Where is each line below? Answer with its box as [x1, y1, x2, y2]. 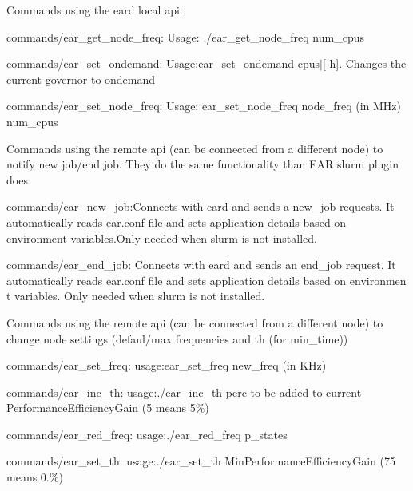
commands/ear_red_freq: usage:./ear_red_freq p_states [6, 426, 288, 442]
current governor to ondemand [6, 70, 156, 87]
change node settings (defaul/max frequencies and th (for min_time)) [6, 330, 348, 346]
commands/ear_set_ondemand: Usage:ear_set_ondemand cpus [6, 55, 320, 72]
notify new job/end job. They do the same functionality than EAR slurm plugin [6, 156, 399, 172]
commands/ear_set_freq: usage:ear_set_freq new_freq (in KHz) [6, 357, 327, 374]
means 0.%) [6, 469, 63, 485]
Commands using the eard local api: [6, 2, 183, 18]
